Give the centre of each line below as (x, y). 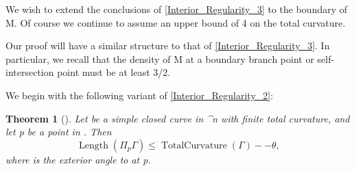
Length (94, 145)
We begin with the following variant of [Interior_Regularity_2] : (140, 95)
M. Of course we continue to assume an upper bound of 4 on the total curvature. (176, 22)
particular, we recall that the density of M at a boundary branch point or (160, 58)
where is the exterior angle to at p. (78, 159)
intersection (30, 72)
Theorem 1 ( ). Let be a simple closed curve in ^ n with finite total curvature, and (178, 118)
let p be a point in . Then (59, 132)
